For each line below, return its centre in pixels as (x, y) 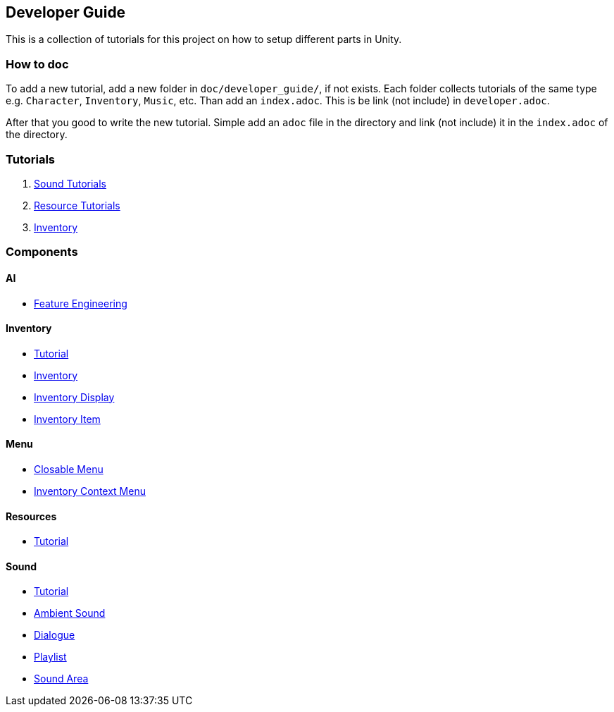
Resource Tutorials (77, 205)
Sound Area (61, 679)
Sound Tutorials (70, 183)
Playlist (50, 657)
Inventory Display (74, 397)
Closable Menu (69, 469)
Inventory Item (67, 419)
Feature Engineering (81, 303)
